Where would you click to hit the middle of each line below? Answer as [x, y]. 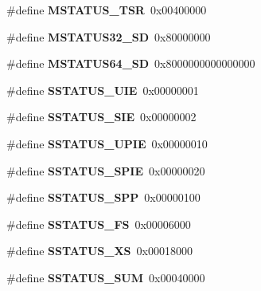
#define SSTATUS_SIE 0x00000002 [101, 117]
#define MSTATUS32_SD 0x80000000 [109, 36]
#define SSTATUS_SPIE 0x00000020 [106, 170]
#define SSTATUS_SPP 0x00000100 [103, 197]
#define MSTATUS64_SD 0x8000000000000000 [131, 63]
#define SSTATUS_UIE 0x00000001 [103, 90]
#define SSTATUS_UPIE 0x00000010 [107, 143]
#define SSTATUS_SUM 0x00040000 [106, 277]
